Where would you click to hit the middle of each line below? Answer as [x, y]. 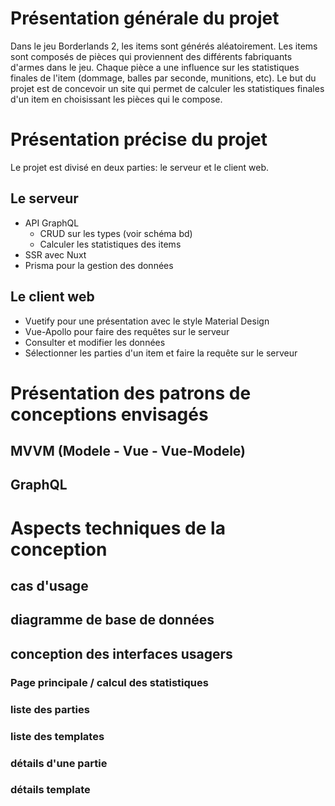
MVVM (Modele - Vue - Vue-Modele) [128, 451]
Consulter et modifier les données [95, 342]
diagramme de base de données [112, 620]
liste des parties [50, 709]
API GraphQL [52, 223]
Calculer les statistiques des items [110, 244]
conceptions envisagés [109, 414]
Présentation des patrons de [131, 393]
